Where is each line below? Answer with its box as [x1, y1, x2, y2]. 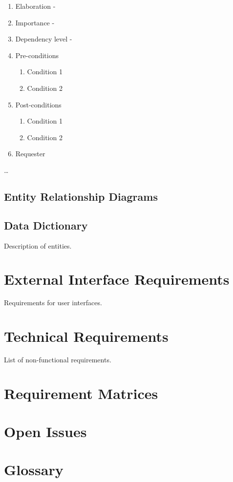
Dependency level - [15, 34, 72, 44]
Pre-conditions [15, 50, 59, 60]
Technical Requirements [4, 326, 169, 346]
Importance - [15, 17, 55, 27]
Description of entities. [4, 240, 72, 251]
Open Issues [4, 421, 87, 441]
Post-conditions [15, 99, 62, 109]
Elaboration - [15, 1, 56, 11]
